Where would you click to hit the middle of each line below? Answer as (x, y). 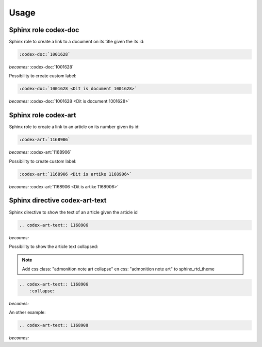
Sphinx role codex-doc (44, 30)
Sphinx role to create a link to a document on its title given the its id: (77, 42)
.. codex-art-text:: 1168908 (54, 325)
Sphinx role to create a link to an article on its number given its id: (74, 127)
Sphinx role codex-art (43, 115)
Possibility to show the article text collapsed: (54, 246)
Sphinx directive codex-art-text (58, 201)
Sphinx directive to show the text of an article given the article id (73, 212)
